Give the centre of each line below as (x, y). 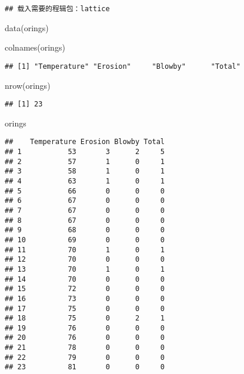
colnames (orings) (35, 47)
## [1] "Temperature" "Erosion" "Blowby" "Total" (123, 66)
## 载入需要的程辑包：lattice (57, 9)
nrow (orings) (28, 85)
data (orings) (27, 27)
